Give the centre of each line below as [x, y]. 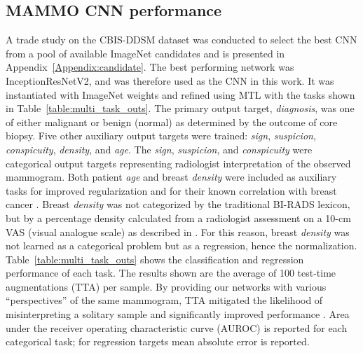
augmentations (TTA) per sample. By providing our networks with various [166, 286]
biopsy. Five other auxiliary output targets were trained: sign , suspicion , [161, 136]
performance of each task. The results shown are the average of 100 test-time [171, 273]
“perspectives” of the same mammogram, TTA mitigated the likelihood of [164, 300]
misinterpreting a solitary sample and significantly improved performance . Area [178, 314]
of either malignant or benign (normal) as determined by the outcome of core [172, 122]
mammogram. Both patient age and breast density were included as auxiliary [171, 177]
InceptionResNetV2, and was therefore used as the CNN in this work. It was [170, 80]
